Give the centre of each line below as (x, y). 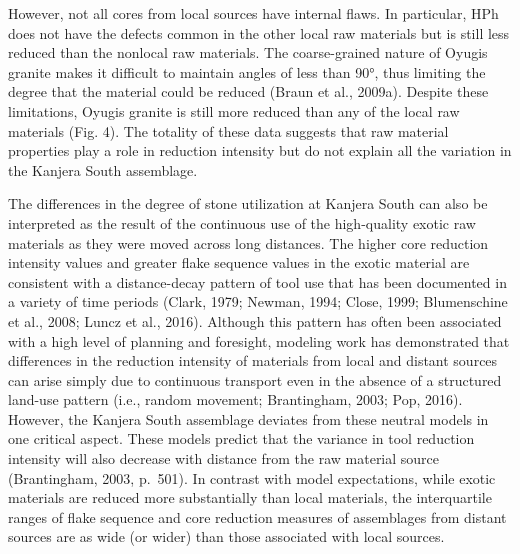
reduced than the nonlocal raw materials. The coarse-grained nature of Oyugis (248, 52)
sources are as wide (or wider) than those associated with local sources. (226, 536)
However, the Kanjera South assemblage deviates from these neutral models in (248, 418)
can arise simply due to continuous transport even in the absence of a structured (255, 379)
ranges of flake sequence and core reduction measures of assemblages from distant (257, 516)
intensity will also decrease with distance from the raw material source (224, 458)
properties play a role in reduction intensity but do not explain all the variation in (260, 150)
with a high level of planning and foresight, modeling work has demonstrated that (259, 340)
